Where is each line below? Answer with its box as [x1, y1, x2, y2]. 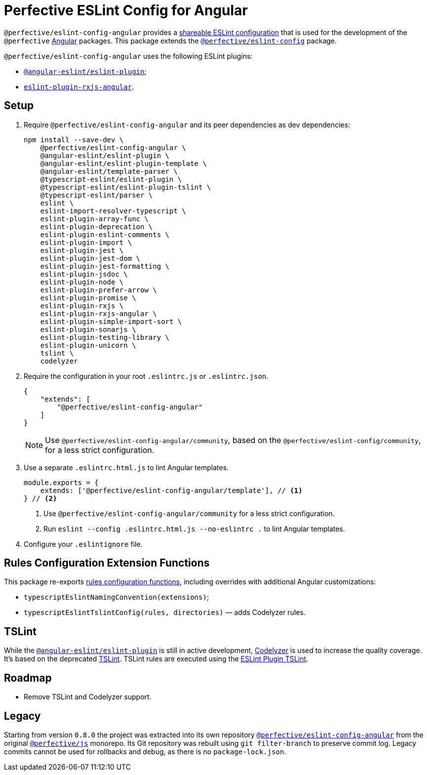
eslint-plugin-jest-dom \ [40, 254, 141, 262]
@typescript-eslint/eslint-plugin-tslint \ [40, 183, 211, 191]
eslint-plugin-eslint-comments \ [40, 230, 170, 239]
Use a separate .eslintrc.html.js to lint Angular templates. [24, 463, 229, 472]
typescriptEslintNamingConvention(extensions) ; [24, 593, 209, 602]
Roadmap [4, 671, 52, 684]
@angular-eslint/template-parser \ [40, 167, 178, 175]
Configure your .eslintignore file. [24, 539, 143, 548]
